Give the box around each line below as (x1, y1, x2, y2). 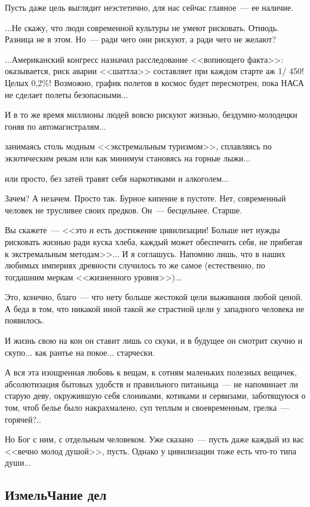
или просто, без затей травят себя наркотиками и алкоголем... (5, 172, 229, 184)
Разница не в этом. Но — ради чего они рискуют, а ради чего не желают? (5, 33, 277, 45)
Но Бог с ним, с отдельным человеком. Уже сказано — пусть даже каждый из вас (5, 433, 304, 445)
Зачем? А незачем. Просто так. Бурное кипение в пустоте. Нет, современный (5, 192, 286, 204)
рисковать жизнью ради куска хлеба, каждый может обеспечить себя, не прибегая (5, 235, 302, 248)
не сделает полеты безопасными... (5, 88, 128, 100)
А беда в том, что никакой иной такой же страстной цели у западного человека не (5, 302, 305, 314)
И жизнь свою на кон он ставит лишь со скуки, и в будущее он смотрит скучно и (5, 334, 303, 347)
